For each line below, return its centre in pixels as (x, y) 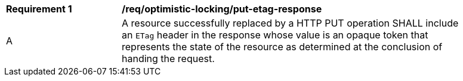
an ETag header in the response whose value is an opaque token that (275, 35)
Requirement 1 (39, 9)
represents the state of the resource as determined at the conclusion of (282, 47)
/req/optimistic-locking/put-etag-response (222, 9)
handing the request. (168, 59)
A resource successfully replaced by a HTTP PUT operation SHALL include (290, 23)
